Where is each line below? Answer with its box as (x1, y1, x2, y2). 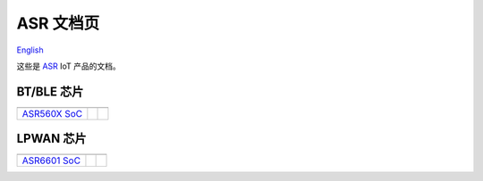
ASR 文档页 (16, 13, 100, 33)
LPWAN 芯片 (16, 131, 87, 146)
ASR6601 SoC (21, 154, 80, 167)
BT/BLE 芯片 (16, 84, 84, 99)
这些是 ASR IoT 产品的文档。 (16, 61, 121, 71)
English (16, 45, 44, 55)
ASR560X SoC (21, 107, 83, 119)
